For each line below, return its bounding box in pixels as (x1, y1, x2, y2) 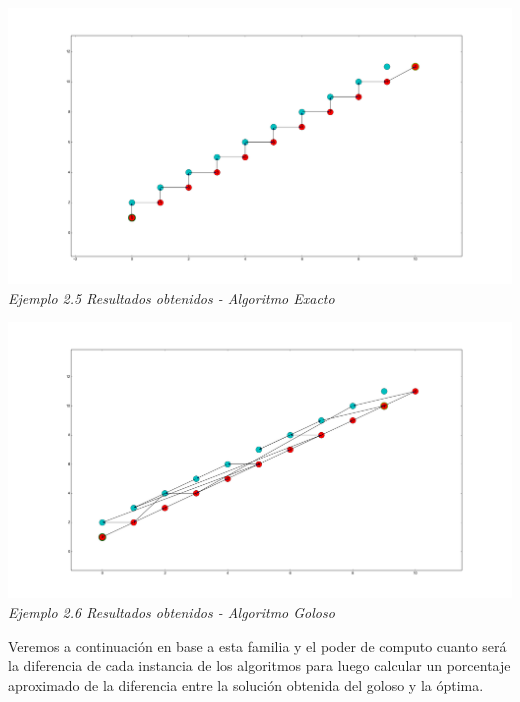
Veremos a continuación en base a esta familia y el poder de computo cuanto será (8, 635, 507, 656)
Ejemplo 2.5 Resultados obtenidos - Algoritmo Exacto (8, 287, 335, 308)
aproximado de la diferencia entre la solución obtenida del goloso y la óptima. (8, 674, 484, 695)
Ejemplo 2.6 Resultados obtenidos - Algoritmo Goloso (8, 602, 335, 622)
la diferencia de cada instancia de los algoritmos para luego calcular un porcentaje (8, 655, 511, 676)
